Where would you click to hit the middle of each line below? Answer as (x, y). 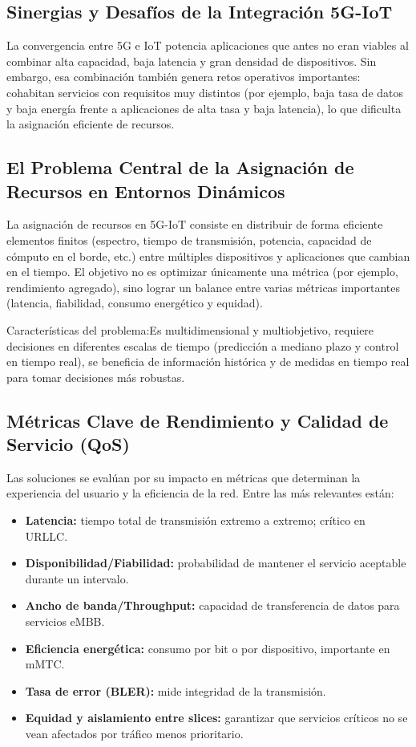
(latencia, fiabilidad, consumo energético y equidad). (135, 303)
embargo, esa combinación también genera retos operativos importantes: (184, 77)
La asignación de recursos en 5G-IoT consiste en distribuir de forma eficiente (195, 224)
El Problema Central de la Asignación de (180, 167)
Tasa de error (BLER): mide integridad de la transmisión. (176, 690)
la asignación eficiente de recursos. (91, 124)
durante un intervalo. (77, 578)
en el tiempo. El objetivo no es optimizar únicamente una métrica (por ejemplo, (202, 272)
